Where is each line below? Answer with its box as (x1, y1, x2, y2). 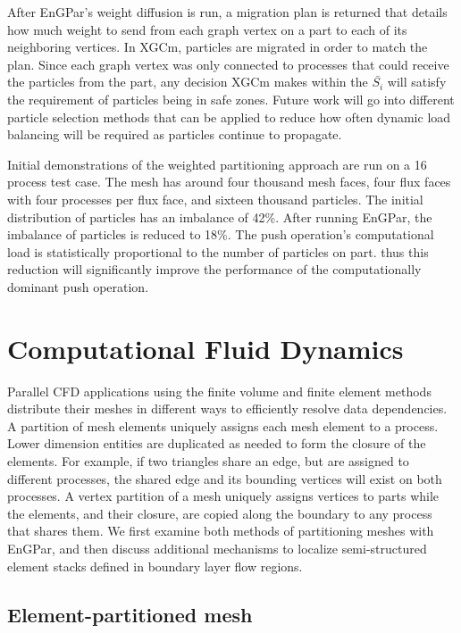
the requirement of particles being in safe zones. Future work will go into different (7, 89, 455, 108)
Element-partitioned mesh (7, 600, 253, 628)
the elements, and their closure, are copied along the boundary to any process (7, 504, 432, 522)
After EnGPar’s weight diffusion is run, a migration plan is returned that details (7, 3, 448, 21)
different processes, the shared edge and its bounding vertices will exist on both (7, 469, 442, 487)
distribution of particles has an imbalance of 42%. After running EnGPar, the (7, 207, 432, 226)
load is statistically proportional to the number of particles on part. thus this (7, 242, 429, 261)
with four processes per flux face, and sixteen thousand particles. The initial (7, 189, 423, 208)
